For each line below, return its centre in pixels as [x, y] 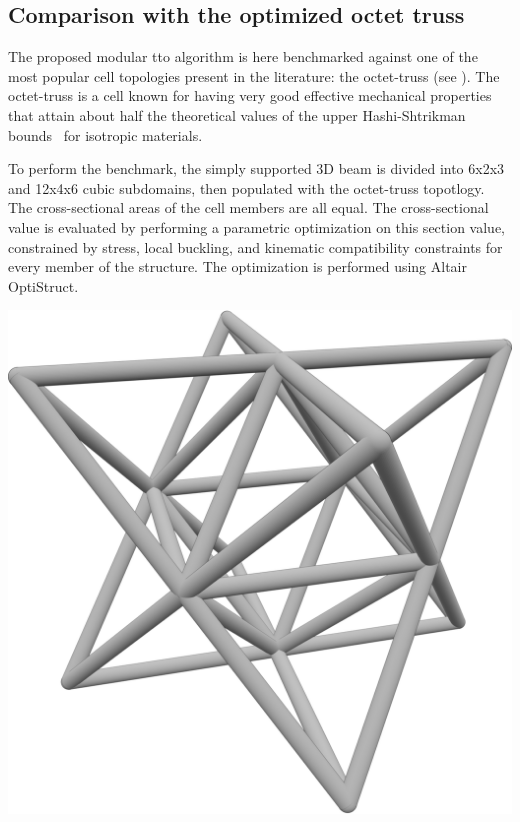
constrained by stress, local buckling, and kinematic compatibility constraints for [255, 246]
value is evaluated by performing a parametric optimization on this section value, [256, 226]
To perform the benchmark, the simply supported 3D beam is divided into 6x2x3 [256, 168]
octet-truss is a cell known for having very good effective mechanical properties [250, 95]
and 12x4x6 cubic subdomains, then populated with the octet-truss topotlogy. [246, 187]
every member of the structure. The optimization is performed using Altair [238, 266]
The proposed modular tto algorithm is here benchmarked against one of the [243, 56]
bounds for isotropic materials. [105, 134]
